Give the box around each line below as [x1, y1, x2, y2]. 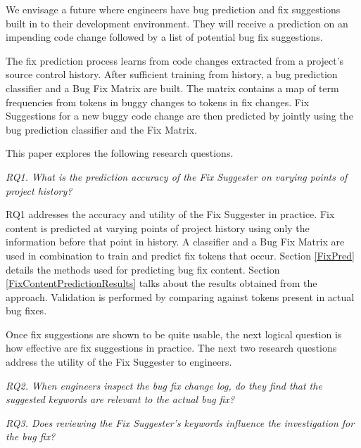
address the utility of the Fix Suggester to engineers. [6, 354, 232, 369]
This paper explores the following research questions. [6, 146, 234, 160]
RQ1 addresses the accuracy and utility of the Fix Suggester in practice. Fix [6, 207, 335, 222]
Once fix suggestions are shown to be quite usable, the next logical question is [6, 326, 342, 341]
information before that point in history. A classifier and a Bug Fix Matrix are [6, 234, 345, 249]
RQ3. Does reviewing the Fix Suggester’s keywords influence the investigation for [6, 415, 355, 430]
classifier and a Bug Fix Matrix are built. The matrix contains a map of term [6, 80, 339, 95]
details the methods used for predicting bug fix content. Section [6, 262, 280, 276]
